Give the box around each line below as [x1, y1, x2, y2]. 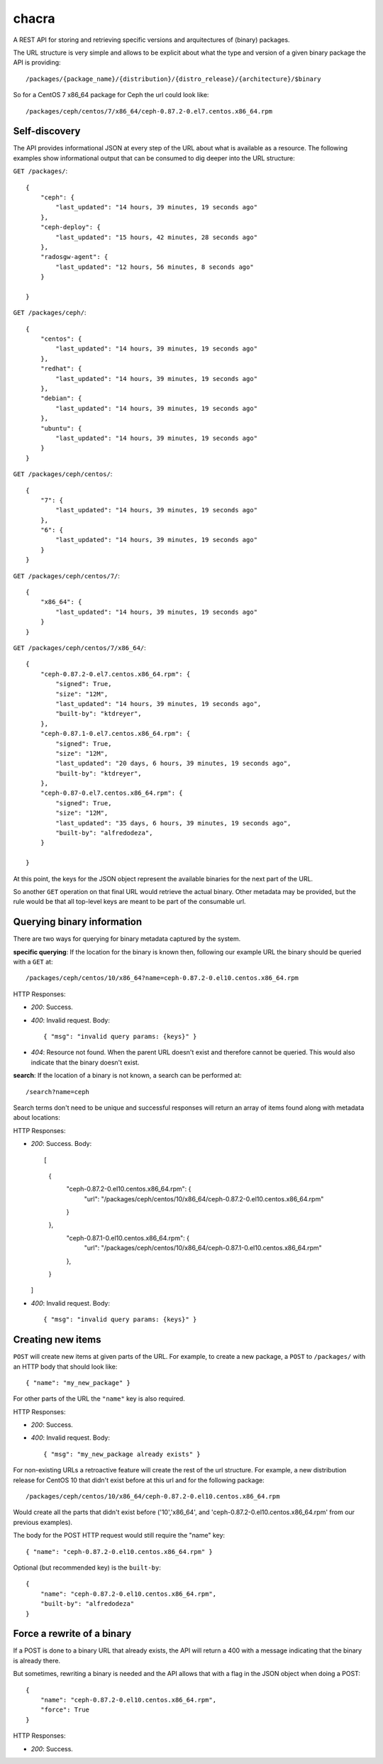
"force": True [40, 1706, 90, 1714]
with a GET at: [13, 958, 53, 966]
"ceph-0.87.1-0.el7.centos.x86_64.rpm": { [40, 729, 191, 738]
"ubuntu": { [40, 424, 82, 432]
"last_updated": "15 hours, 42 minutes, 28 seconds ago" [55, 233, 258, 241]
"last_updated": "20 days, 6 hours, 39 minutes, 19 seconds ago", [55, 759, 292, 768]
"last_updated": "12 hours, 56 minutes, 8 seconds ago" [55, 263, 255, 271]
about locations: [13, 1113, 60, 1122]
